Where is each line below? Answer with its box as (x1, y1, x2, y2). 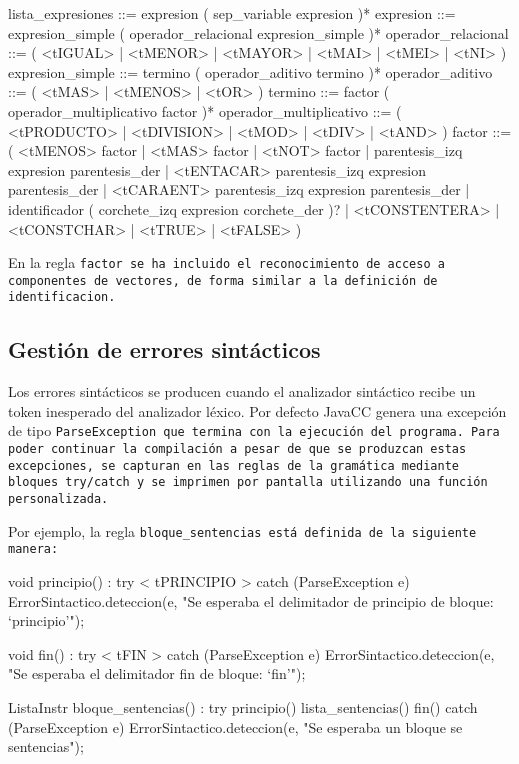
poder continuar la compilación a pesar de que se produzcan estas (8, 442, 467, 457)
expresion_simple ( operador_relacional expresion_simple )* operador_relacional (8, 22, 509, 43)
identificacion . (8, 290, 116, 305)
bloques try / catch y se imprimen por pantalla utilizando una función (8, 475, 488, 490)
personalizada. (8, 492, 109, 507)
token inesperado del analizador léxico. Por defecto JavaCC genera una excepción (8, 400, 507, 421)
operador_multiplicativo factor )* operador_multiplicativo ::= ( (8, 100, 402, 121)
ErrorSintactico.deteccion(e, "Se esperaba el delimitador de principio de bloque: (8, 590, 494, 611)
